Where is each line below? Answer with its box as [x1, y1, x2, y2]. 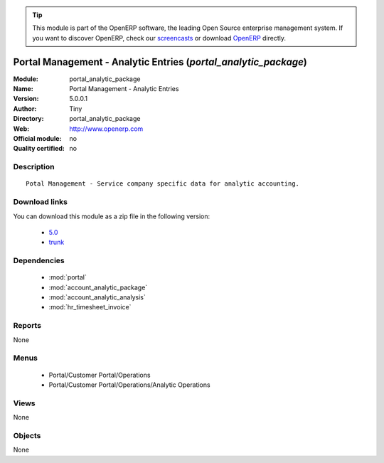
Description [13, 162, 55, 172]
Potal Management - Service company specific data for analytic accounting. [26, 180, 300, 188]
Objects [13, 430, 41, 440]
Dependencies [13, 256, 65, 266]
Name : [13, 85, 33, 93]
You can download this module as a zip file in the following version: [13, 212, 210, 220]
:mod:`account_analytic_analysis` [48, 293, 146, 302]
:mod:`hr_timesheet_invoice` [48, 303, 132, 312]
